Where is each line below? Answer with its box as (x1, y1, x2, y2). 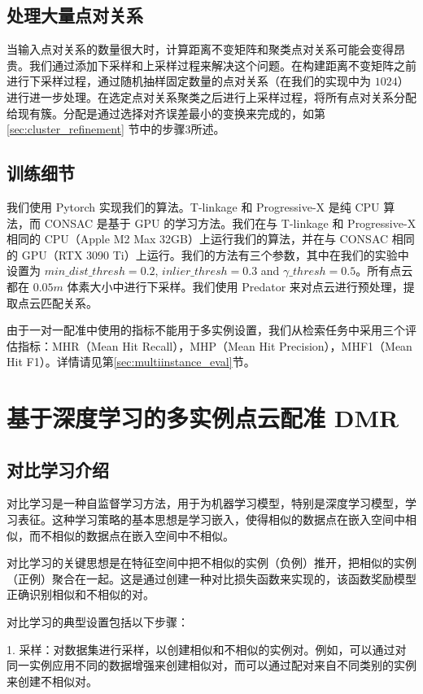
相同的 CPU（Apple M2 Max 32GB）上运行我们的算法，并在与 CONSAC (7, 230, 389, 247)
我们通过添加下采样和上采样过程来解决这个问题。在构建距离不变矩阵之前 (28, 56, 416, 73)
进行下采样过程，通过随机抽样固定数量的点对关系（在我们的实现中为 (7, 72, 371, 89)
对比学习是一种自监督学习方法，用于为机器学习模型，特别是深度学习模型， (7, 495, 405, 512)
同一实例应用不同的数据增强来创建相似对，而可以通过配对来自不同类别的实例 (7, 657, 416, 674)
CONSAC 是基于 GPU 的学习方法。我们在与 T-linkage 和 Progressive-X (44, 214, 416, 231)
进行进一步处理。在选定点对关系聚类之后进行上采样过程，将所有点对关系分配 (7, 88, 416, 105)
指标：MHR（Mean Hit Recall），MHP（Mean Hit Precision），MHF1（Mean (17, 337, 412, 354)
